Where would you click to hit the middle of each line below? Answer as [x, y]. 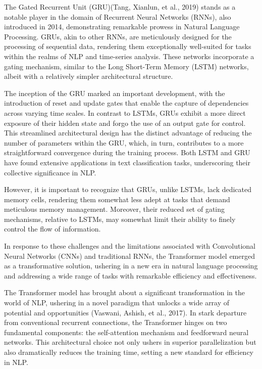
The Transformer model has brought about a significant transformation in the [124, 292]
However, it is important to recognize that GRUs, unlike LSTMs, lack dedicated [128, 189]
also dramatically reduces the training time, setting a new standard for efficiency [129, 352]
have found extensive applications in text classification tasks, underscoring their [127, 162]
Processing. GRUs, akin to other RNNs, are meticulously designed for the [118, 36]
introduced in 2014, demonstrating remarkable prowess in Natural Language [122, 27]
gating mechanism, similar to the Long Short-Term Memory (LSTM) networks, [126, 66]
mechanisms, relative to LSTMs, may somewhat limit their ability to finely [120, 219]
